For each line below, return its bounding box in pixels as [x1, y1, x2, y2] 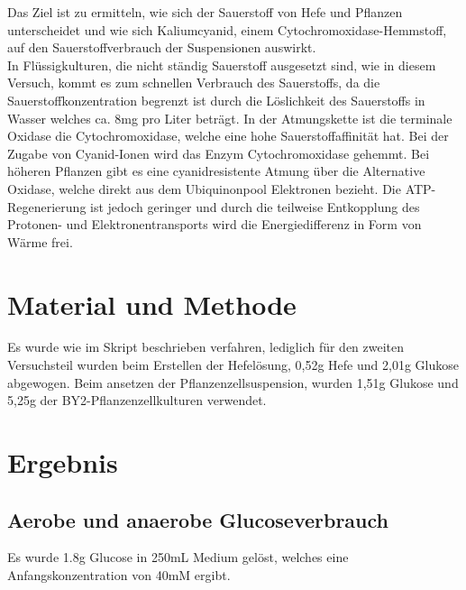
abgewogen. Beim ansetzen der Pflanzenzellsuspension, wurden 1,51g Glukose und [7, 373, 459, 392]
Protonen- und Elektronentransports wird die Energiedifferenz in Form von [7, 215, 422, 234]
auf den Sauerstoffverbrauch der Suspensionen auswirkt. [7, 38, 316, 57]
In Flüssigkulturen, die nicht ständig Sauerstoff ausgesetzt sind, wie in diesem [7, 55, 436, 74]
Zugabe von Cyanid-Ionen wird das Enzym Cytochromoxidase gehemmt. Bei [7, 143, 430, 162]
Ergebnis [7, 444, 118, 480]
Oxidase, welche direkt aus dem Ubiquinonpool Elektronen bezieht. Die [7, 179, 401, 198]
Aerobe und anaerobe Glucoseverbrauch [7, 505, 388, 533]
